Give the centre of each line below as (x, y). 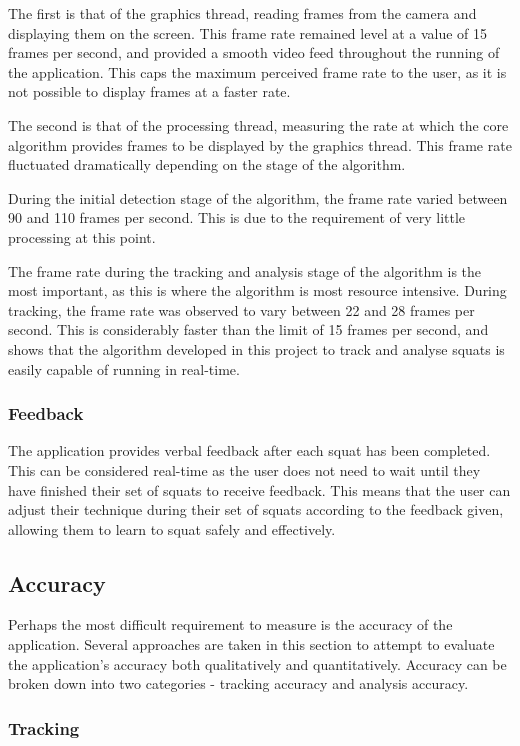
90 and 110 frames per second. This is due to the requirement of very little (237, 217)
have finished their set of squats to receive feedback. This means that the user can (259, 489)
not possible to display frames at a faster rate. (149, 91)
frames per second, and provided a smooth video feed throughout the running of (254, 52)
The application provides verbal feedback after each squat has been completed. (249, 450)
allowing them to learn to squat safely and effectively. (172, 528)
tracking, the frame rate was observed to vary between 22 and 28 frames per (241, 309)
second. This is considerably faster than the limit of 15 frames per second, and (248, 329)
